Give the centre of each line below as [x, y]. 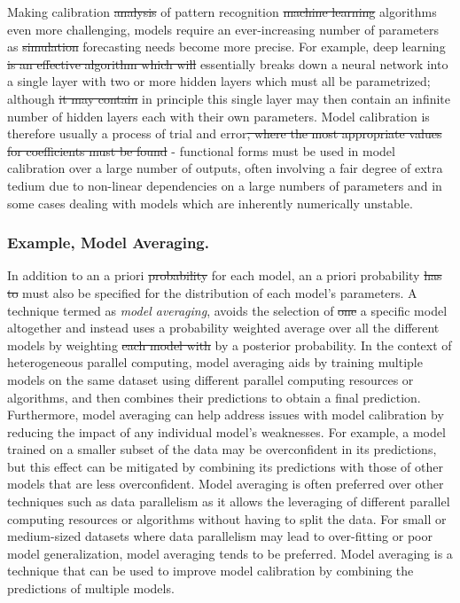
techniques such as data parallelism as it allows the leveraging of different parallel [229, 501]
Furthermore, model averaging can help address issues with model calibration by [226, 415]
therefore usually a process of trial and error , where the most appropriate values [225, 133]
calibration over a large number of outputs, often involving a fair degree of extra [225, 168]
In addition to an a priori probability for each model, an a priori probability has [225, 275]
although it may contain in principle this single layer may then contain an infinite [229, 98]
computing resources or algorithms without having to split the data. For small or [227, 518]
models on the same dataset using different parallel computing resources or [211, 379]
